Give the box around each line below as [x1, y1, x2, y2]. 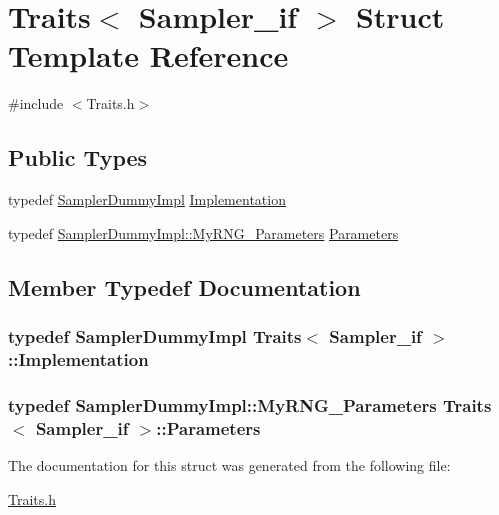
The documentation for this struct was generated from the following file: [8, 454, 451, 475]
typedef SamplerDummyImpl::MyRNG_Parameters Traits [8, 392, 492, 417]
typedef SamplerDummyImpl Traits [8, 324, 302, 348]
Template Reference [8, 35, 289, 76]
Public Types [8, 142, 148, 173]
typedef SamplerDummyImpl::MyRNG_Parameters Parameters [8, 222, 399, 243]
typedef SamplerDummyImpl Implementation [8, 189, 286, 210]
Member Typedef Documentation [8, 271, 361, 302]
